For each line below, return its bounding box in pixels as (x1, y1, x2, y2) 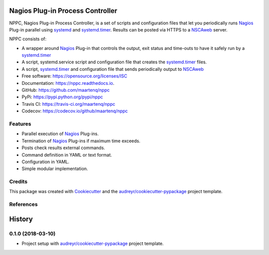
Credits (9, 178, 27, 185)
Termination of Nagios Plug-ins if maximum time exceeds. (21, 138, 140, 144)
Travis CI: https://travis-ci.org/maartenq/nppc (21, 101, 116, 107)
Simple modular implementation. (21, 166, 88, 172)
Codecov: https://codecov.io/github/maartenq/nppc (21, 108, 128, 114)
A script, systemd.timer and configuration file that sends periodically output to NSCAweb (21, 66, 204, 72)
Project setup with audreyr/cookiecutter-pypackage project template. (21, 241, 164, 247)
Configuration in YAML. (21, 159, 70, 165)
